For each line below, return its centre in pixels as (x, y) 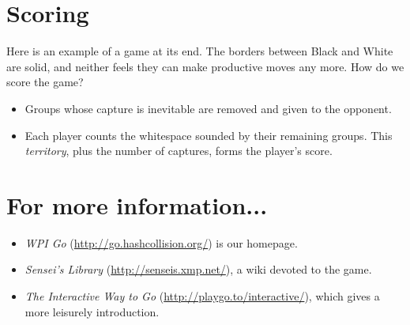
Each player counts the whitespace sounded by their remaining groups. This (209, 135)
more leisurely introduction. (92, 311)
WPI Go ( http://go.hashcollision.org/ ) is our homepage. (161, 242)
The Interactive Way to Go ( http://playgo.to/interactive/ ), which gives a (202, 296)
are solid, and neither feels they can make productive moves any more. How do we (205, 66)
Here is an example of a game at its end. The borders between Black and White (200, 51)
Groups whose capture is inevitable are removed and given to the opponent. (208, 108)
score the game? (45, 82)
